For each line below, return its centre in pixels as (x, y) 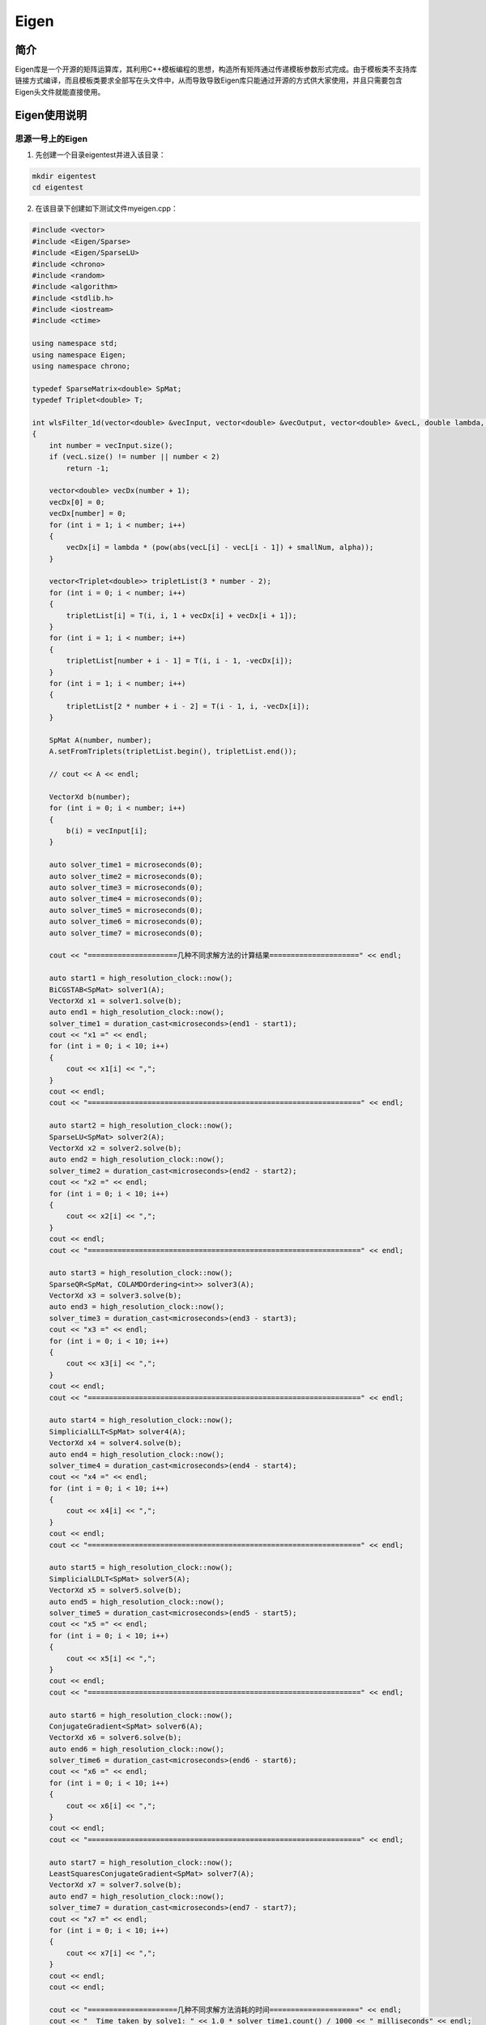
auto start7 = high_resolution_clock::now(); (141, 1862)
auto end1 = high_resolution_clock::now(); (136, 1012)
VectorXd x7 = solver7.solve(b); (115, 1885)
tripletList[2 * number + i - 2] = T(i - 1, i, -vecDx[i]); (188, 706)
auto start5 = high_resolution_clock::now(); (141, 1568)
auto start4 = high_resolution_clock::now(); (141, 1420)
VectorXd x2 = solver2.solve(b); (115, 1148)
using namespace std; (75, 343)
